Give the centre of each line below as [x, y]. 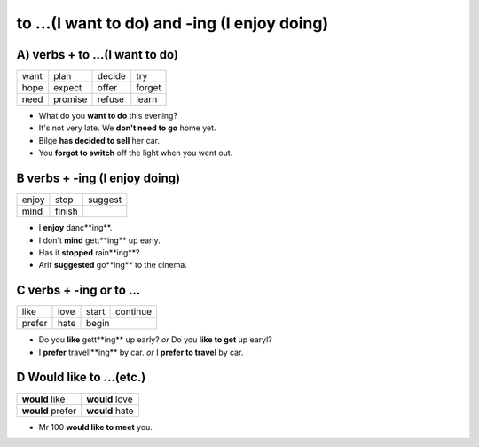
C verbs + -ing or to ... [79, 290]
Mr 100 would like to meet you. [95, 427]
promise [71, 99]
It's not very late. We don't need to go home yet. [127, 128]
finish [67, 211]
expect [68, 88]
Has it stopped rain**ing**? [89, 252]
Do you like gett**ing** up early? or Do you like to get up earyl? [155, 340]
